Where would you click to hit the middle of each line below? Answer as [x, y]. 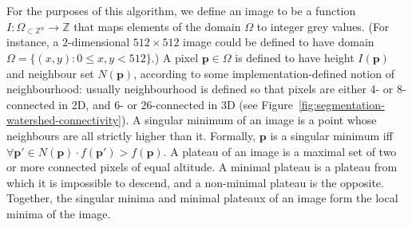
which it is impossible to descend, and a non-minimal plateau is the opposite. [195, 182]
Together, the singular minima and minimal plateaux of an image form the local [202, 198]
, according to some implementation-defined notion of [264, 73]
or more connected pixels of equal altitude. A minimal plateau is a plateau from [202, 167]
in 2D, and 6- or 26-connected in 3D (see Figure [176, 104]
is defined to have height [295, 57]
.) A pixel [175, 57]
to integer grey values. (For [323, 26]
